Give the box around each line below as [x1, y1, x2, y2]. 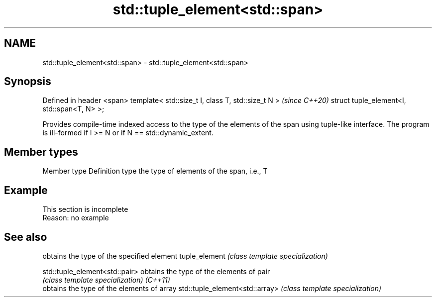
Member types [4, 145, 78, 158]
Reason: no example [42, 213, 109, 222]
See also [4, 230, 47, 243]
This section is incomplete [42, 205, 128, 214]
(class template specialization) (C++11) [42, 275, 170, 284]
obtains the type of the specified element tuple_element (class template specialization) [42, 251, 328, 260]
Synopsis [4, 75, 51, 88]
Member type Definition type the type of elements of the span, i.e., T [42, 167, 268, 176]
